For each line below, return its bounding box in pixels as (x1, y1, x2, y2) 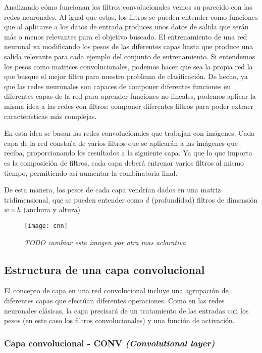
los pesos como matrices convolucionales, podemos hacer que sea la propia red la (4, 61, 253, 71)
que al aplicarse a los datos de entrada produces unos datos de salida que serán (4, 21, 249, 32)
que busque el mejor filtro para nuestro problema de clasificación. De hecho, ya (4, 71, 248, 82)
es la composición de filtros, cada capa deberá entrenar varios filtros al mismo (4, 157, 244, 168)
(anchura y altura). (23, 204, 82, 215)
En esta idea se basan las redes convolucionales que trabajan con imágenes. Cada (4, 128, 255, 138)
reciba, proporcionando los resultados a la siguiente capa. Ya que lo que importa (4, 147, 252, 158)
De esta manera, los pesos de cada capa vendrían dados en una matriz (4, 184, 221, 195)
